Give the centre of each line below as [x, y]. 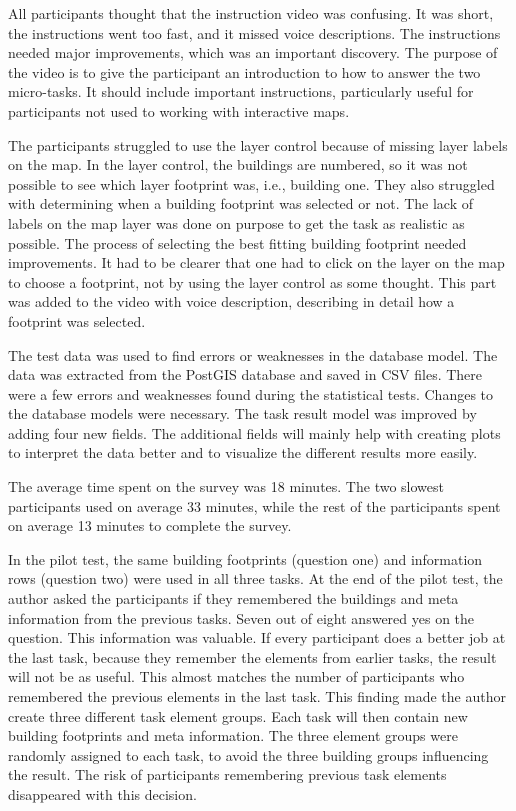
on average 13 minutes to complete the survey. [150, 525]
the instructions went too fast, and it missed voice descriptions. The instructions [254, 32]
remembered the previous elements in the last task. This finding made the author [257, 696]
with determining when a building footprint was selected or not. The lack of [241, 203]
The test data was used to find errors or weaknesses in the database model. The [253, 354]
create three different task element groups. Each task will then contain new [238, 715]
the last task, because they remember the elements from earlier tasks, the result [252, 656]
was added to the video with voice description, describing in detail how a [231, 301]
